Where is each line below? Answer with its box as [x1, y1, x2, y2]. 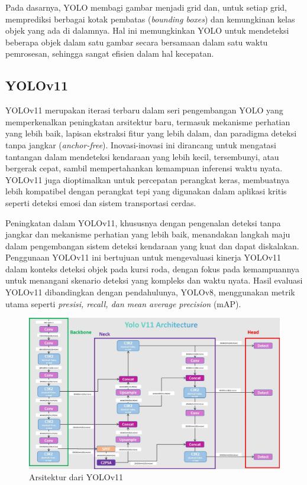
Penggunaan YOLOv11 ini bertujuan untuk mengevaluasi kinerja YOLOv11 [5, 251, 281, 263]
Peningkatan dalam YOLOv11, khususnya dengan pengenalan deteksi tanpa [5, 216, 281, 229]
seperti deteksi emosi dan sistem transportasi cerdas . [5, 196, 196, 209]
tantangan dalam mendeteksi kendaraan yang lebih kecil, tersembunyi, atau [5, 150, 279, 162]
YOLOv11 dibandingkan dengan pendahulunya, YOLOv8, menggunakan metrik [5, 286, 295, 298]
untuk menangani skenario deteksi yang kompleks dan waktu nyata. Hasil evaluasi [5, 274, 303, 287]
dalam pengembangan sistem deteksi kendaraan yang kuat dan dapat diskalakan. [5, 239, 299, 252]
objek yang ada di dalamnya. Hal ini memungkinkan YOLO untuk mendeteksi [5, 24, 289, 37]
